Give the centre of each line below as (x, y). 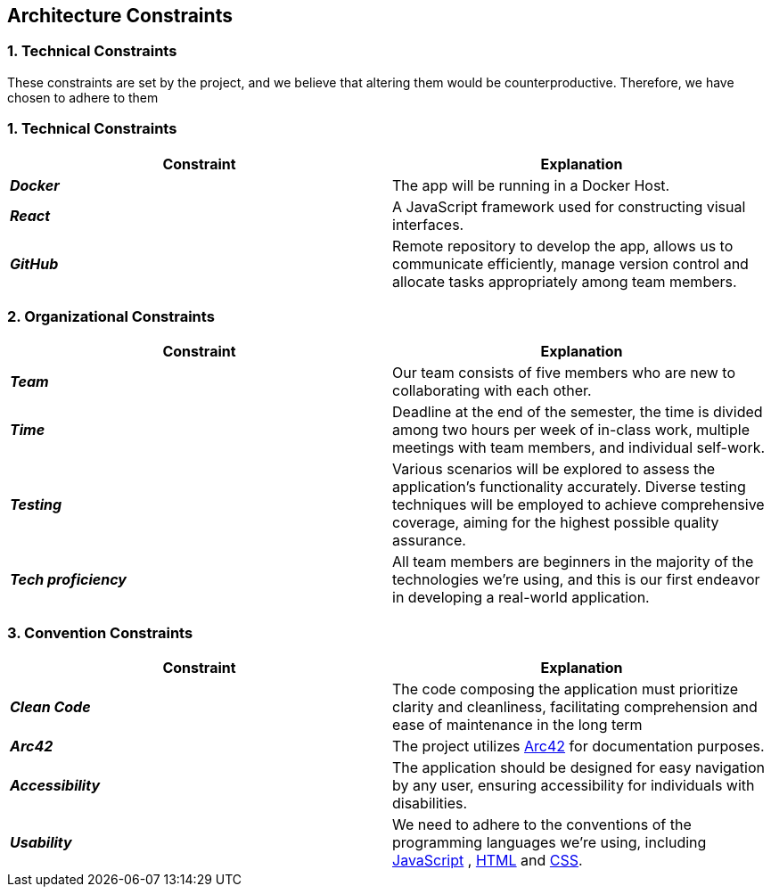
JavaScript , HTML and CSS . (488, 861)
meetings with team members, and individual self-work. (579, 448)
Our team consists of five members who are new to (564, 373)
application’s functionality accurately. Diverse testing (569, 487)
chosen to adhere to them (83, 97)
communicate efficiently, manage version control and (570, 263)
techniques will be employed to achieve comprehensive (578, 505)
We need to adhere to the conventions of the (542, 825)
